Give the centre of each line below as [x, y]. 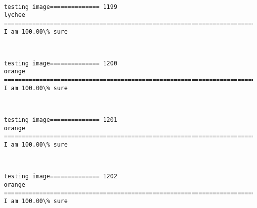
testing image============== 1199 [61, 7]
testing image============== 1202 [61, 177]
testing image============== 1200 [61, 63]
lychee [15, 15]
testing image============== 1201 [61, 120]
